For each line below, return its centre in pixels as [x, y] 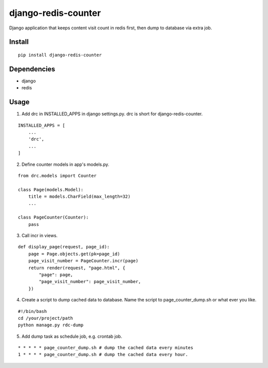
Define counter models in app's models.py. [65, 164]
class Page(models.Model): [51, 189]
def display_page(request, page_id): [64, 247]
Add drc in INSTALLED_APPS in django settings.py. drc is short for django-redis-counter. [112, 114]
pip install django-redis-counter [60, 55]
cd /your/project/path [46, 318]
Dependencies [32, 69]
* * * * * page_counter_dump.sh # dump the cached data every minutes [106, 348]
